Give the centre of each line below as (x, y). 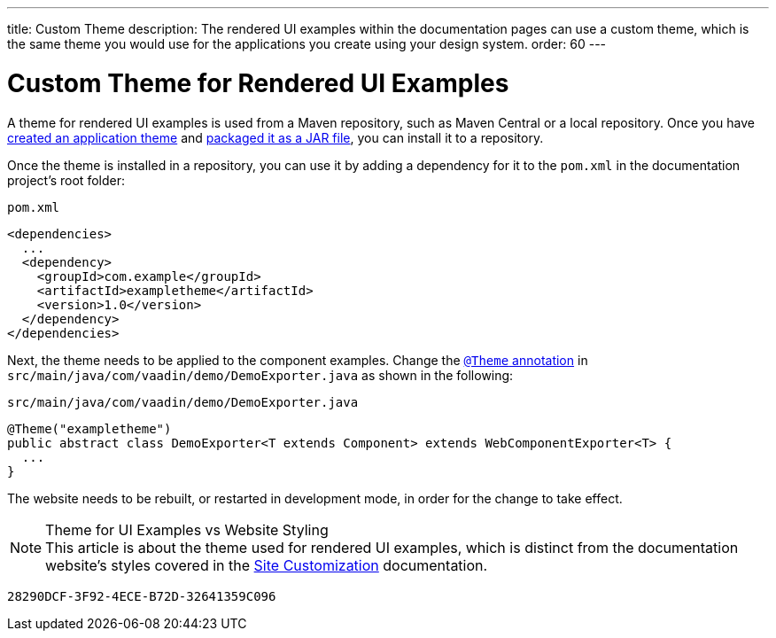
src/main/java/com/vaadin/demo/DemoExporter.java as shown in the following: (260, 375)
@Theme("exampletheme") (89, 428)
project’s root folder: (66, 180)
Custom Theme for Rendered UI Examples (258, 83)
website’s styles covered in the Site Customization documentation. (267, 565)
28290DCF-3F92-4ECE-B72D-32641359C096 (142, 596)
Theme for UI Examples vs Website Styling (187, 529)
